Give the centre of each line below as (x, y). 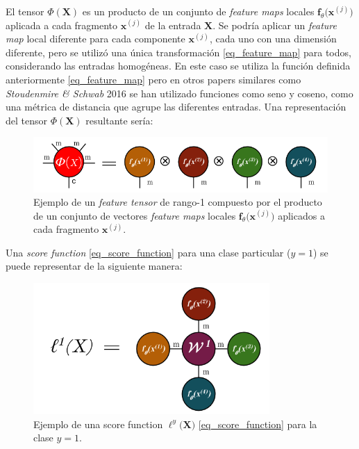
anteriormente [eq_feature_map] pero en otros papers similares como (153, 79)
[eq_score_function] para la (258, 424)
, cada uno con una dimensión (273, 39)
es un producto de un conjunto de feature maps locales (198, 11)
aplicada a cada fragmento (62, 25)
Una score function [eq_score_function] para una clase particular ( (148, 252)
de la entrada (173, 25)
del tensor (27, 120)
